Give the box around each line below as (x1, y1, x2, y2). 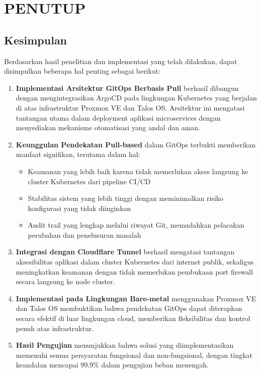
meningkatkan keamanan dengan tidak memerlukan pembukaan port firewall (16, 266, 253, 277)
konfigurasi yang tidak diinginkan (28, 202, 131, 213)
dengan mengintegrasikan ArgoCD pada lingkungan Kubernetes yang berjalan (16, 92, 257, 103)
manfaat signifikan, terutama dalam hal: (16, 149, 140, 159)
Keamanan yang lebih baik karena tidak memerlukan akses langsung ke (28, 166, 248, 176)
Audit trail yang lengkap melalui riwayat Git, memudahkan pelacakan (28, 220, 244, 230)
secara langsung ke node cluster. (16, 276, 115, 287)
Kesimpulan (4, 32, 67, 47)
